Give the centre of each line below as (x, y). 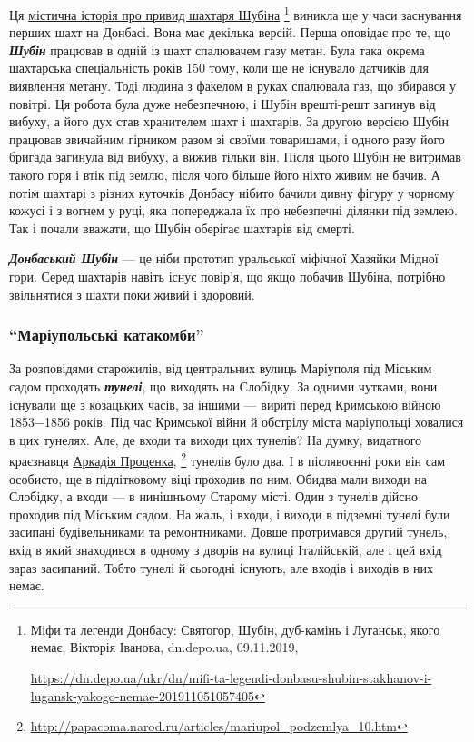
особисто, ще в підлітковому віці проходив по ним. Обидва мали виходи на (218, 478)
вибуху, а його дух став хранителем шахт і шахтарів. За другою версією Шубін (229, 121)
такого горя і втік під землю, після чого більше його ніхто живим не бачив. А (225, 174)
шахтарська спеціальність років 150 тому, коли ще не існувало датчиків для (219, 68)
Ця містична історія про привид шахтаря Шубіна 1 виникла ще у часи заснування (236, 13)
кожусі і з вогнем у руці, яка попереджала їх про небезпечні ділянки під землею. (233, 210)
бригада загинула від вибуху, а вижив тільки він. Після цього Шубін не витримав (235, 157)
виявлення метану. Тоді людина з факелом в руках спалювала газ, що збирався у (233, 86)
